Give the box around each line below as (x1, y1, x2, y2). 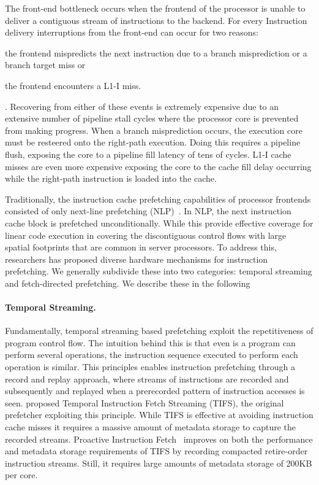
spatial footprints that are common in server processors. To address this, (5, 241, 277, 254)
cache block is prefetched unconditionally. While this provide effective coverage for (5, 216, 313, 229)
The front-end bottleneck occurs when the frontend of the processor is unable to (5, 2, 306, 14)
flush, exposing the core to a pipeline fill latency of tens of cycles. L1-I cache (5, 147, 291, 160)
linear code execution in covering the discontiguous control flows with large (5, 228, 287, 241)
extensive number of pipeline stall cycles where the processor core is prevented (5, 112, 299, 125)
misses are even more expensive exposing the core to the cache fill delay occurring (5, 160, 312, 173)
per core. (5, 468, 38, 481)
